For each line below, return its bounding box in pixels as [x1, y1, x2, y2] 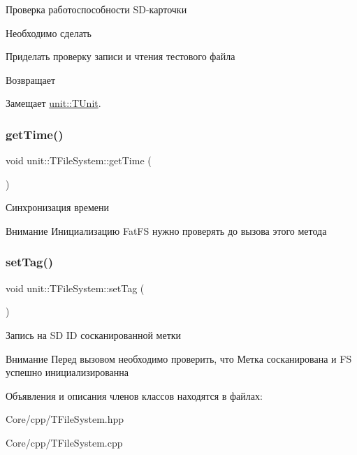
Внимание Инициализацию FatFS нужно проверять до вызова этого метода [6, 223, 327, 238]
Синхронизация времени [6, 200, 110, 215]
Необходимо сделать [6, 25, 92, 40]
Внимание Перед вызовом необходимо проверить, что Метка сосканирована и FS [6, 351, 352, 366]
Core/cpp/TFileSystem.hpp [6, 412, 124, 426]
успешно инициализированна [6, 365, 129, 380]
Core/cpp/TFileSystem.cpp [6, 435, 123, 449]
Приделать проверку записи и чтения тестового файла [6, 49, 235, 64]
